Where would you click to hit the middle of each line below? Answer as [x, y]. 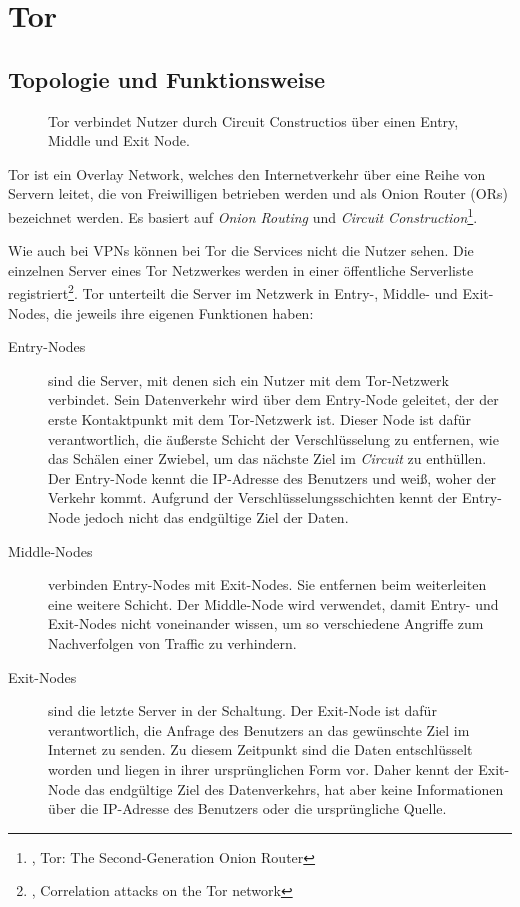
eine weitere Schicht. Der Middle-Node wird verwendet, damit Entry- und [273, 603]
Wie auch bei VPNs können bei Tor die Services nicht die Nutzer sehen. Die [241, 250]
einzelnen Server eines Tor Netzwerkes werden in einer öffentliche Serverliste [241, 269]
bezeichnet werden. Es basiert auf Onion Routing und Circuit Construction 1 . [243, 215]
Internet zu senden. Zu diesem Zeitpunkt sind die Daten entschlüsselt [260, 749]
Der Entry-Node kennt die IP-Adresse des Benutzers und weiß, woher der [272, 477]
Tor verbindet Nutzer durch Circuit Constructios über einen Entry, [253, 120]
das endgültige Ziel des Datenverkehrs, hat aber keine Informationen [294, 788]
